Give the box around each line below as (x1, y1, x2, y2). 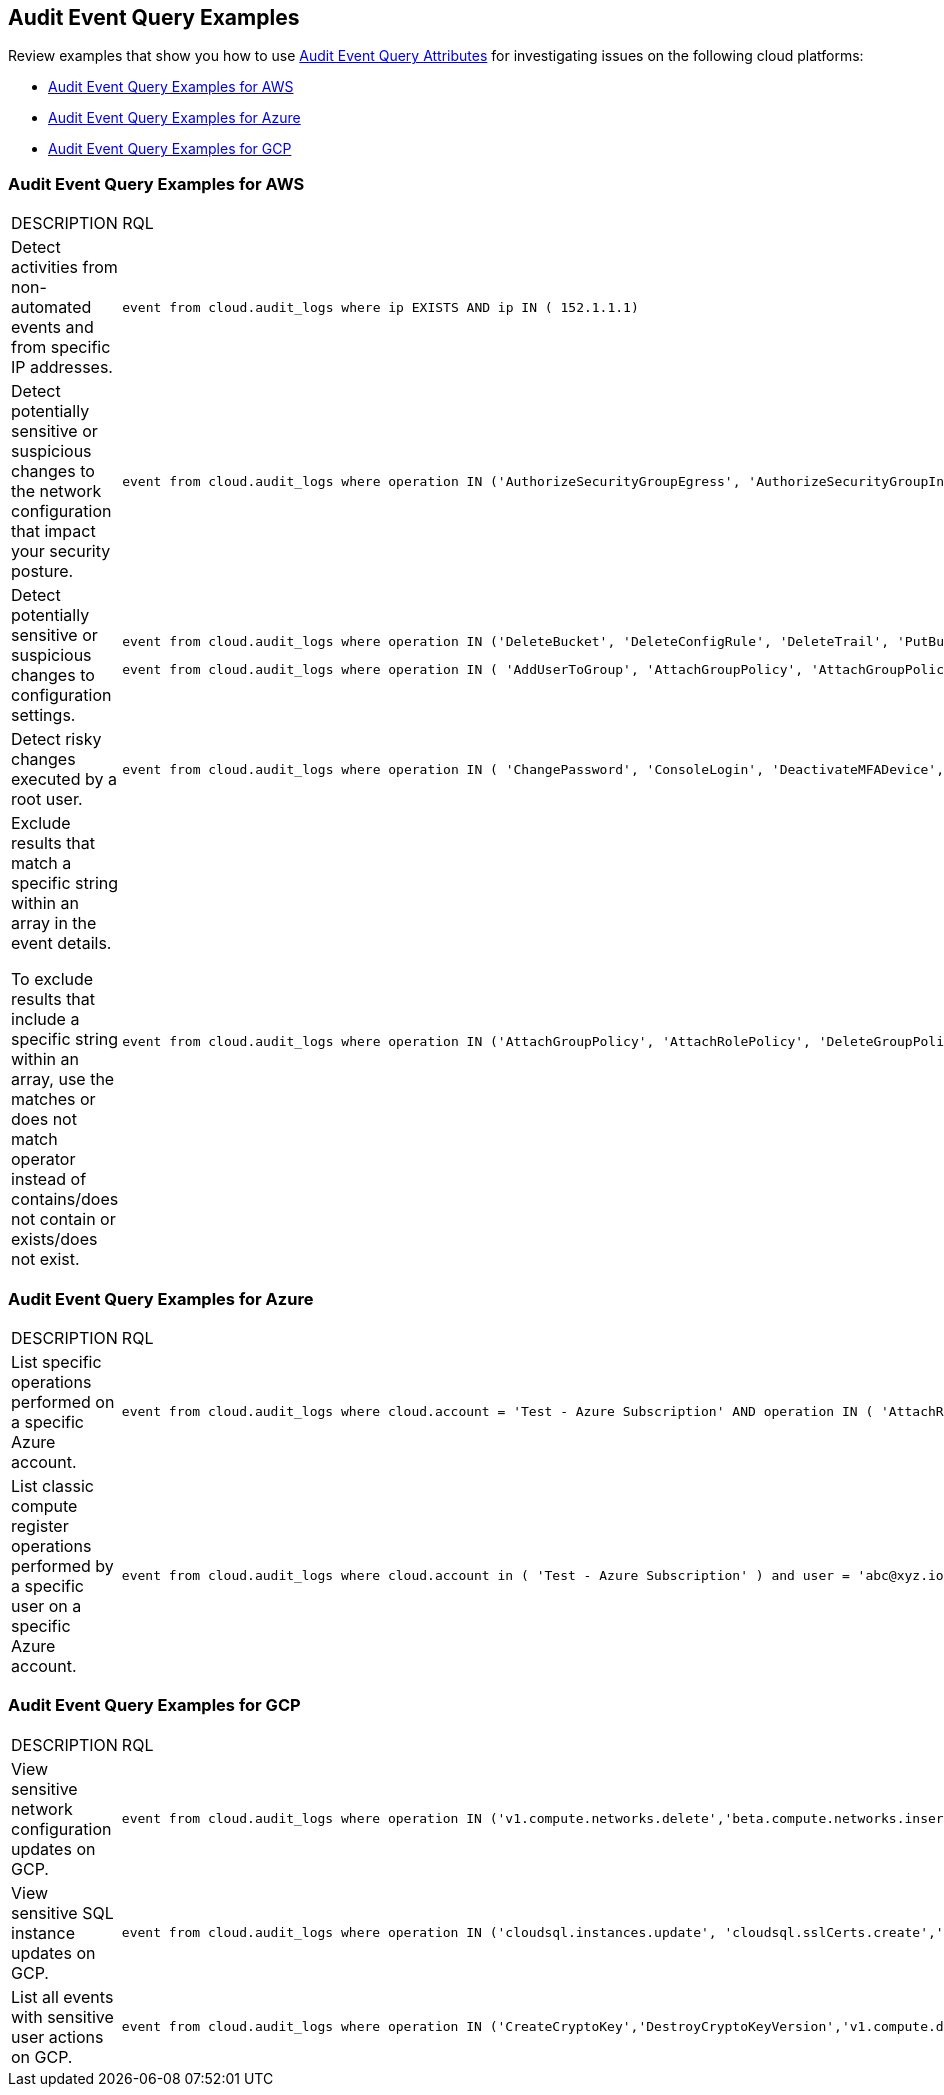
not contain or (11, 1209, 116, 1230)
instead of (11, 1169, 87, 1190)
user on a (11, 1595, 82, 1616)
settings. (11, 705, 76, 726)
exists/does (11, 1229, 98, 1250)
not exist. (11, 1249, 80, 1270)
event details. (11, 933, 112, 954)
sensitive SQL (11, 1902, 114, 1923)
